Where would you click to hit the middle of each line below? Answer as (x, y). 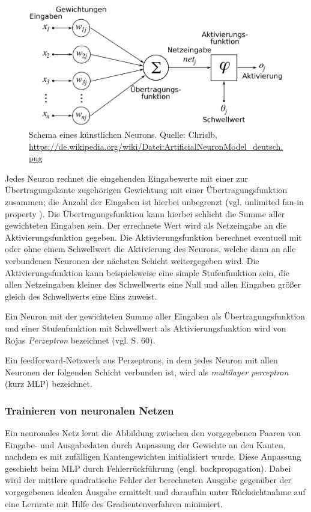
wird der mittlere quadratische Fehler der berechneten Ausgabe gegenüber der (148, 480)
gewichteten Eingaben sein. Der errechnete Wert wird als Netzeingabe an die (146, 225)
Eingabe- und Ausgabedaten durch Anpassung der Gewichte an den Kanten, (145, 444)
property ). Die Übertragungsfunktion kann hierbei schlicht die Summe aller (145, 213)
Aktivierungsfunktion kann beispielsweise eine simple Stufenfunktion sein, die (147, 272)
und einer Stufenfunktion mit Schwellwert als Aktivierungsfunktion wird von (146, 328)
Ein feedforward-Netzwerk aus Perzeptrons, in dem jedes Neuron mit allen (141, 360)
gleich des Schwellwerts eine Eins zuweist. (81, 296)
